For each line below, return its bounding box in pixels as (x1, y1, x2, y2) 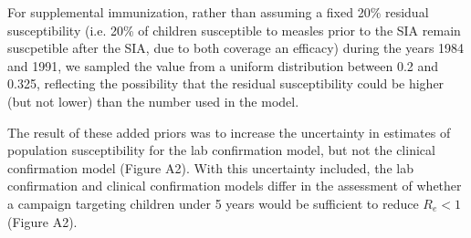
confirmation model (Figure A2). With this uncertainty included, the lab (7, 158, 413, 177)
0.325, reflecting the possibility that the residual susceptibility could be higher (7, 74, 445, 93)
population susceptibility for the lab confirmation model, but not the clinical (7, 140, 435, 160)
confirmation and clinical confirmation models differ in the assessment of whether (7, 176, 462, 195)
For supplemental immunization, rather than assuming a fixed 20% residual (7, 3, 429, 21)
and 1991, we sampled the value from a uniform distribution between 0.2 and (7, 56, 439, 75)
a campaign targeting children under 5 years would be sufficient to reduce (7, 193, 419, 212)
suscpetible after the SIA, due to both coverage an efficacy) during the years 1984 (7, 38, 465, 57)
